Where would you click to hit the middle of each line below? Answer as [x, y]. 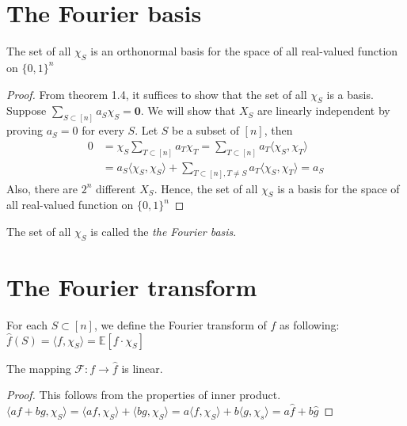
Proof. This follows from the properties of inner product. [144, 395]
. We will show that [188, 110]
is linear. [142, 368]
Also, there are [42, 188]
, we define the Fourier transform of [180, 324]
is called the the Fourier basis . [164, 231]
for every [103, 130]
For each [27, 324]
